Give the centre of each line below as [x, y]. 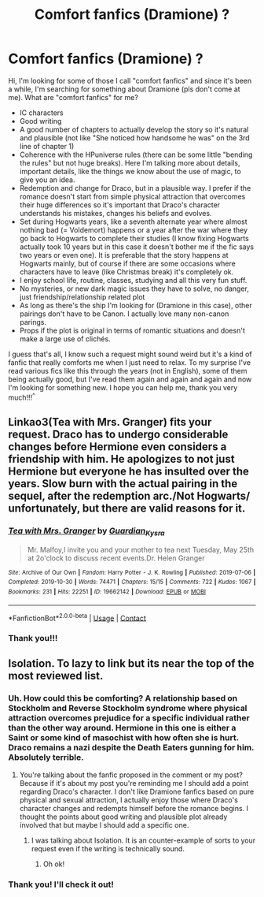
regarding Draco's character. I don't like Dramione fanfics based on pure [137, 791]
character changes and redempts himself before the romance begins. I [134, 808]
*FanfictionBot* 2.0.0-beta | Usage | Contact [77, 617]
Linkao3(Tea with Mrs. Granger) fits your [110, 422]
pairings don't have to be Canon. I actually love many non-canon [124, 314]
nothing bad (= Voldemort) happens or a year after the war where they [134, 229]
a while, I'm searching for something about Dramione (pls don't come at [125, 89]
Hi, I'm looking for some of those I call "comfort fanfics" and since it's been [130, 80]
